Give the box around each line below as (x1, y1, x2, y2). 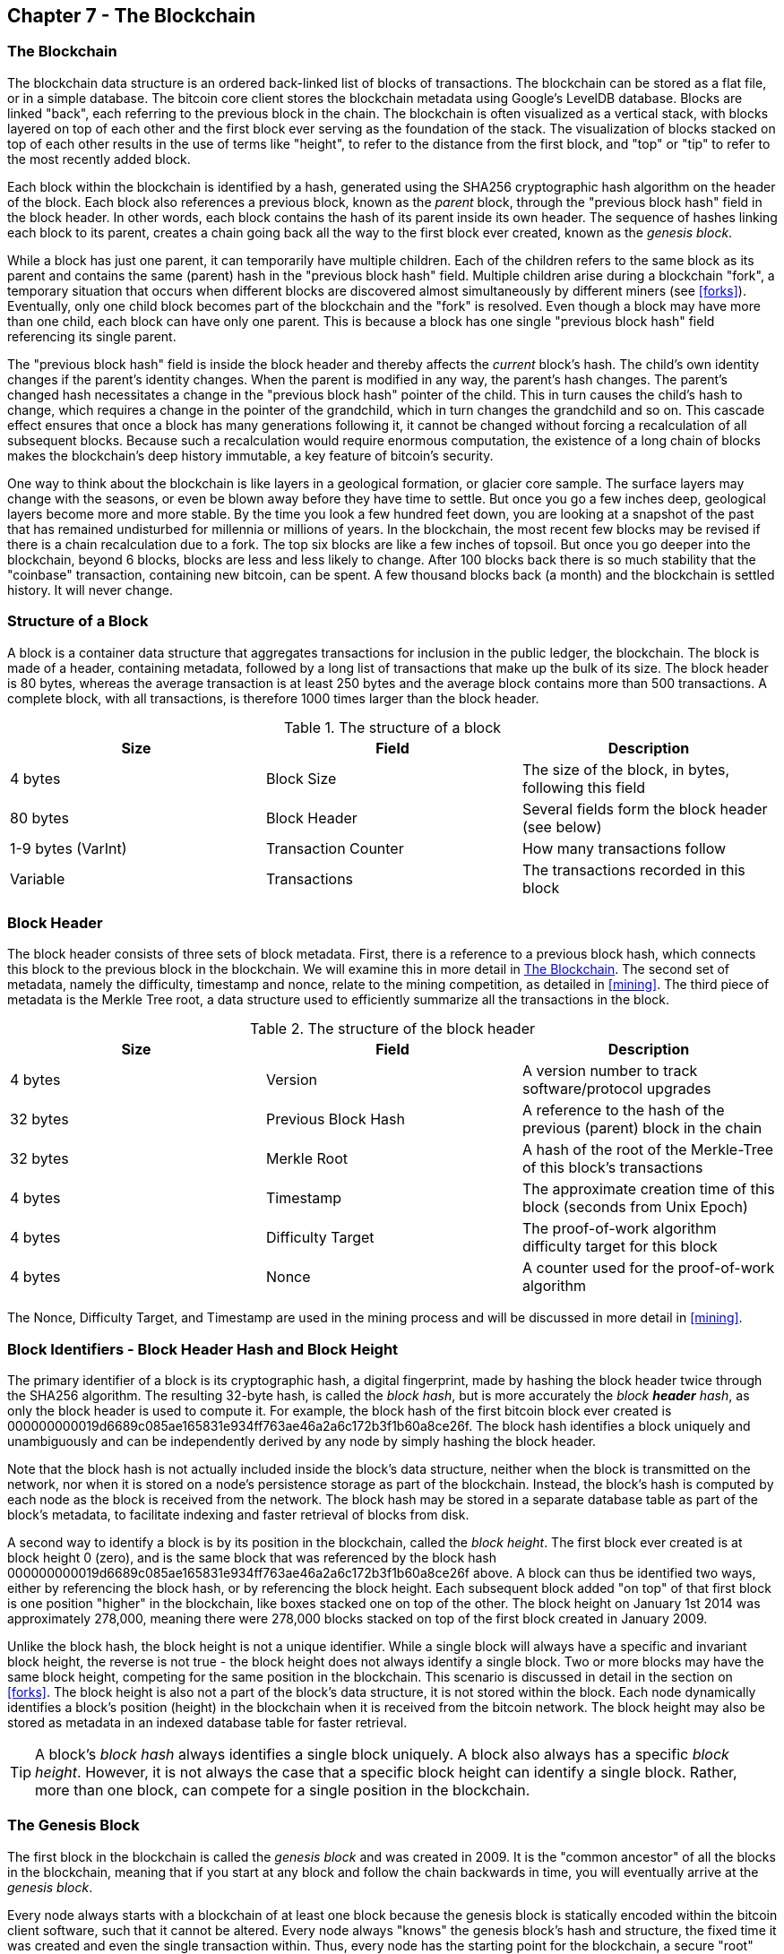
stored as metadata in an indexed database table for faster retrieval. (7, 1715, 408, 1731)
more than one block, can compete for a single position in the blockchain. (35, 1781, 530, 1800)
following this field (521, 778, 646, 796)
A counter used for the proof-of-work (521, 1259, 775, 1278)
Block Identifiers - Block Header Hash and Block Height (7, 1339, 399, 1358)
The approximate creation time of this (521, 1180, 775, 1199)
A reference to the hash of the (521, 1101, 725, 1120)
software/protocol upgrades (521, 1080, 711, 1098)
